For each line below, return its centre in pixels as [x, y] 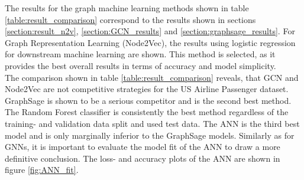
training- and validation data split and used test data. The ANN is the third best [152, 123]
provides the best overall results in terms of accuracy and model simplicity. [140, 65]
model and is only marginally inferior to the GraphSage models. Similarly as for [150, 135]
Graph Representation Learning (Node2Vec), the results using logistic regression [150, 42]
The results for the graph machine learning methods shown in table [127, 8]
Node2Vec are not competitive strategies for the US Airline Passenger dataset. [147, 89]
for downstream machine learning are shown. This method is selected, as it [140, 54]
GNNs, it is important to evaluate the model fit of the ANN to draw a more [143, 147]
